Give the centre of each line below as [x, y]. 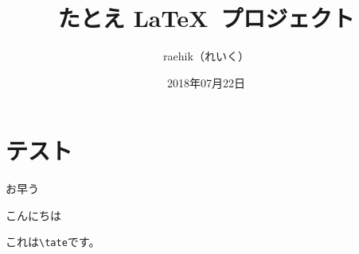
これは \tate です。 [53, 242]
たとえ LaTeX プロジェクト [206, 18]
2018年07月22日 [206, 82]
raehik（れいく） [206, 56]
